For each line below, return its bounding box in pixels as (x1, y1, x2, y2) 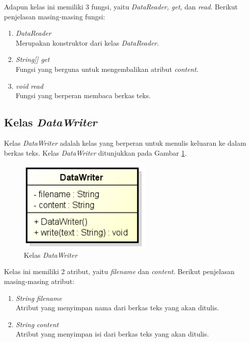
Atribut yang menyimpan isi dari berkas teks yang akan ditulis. (15, 329, 209, 339)
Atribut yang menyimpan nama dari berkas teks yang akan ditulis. (15, 302, 219, 313)
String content (15, 319, 59, 329)
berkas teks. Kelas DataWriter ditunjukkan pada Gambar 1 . (4, 147, 187, 158)
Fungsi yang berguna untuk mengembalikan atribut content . (15, 63, 198, 74)
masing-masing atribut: (4, 276, 74, 286)
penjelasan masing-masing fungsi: (4, 11, 105, 21)
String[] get (15, 54, 50, 64)
